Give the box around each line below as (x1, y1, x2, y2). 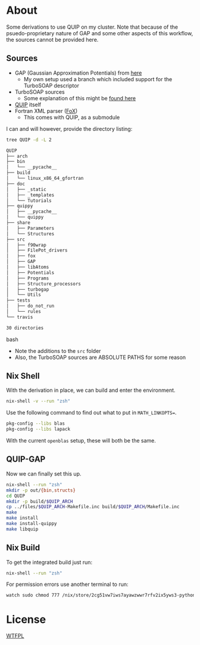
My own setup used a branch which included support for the (23, 75, 173, 82)
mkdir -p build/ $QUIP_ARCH (6, 498, 73, 505)
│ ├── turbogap (6, 286, 49, 293)
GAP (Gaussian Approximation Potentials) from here (14, 69, 142, 76)
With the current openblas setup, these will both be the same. (6, 437, 157, 444)
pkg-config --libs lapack (6, 426, 70, 432)
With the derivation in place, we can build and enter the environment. (6, 386, 176, 394)
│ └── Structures (6, 231, 55, 236)
